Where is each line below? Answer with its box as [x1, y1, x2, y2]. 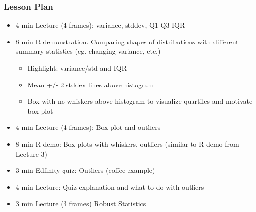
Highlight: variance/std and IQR [27, 63, 127, 73]
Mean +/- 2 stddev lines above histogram [27, 79, 154, 89]
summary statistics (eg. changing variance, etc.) [15, 46, 161, 56]
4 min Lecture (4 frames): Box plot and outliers [15, 122, 161, 132]
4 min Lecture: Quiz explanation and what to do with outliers [15, 181, 204, 192]
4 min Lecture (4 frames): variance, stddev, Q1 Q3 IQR [15, 20, 185, 30]
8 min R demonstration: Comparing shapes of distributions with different [15, 36, 239, 46]
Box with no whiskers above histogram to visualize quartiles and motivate [27, 96, 253, 106]
